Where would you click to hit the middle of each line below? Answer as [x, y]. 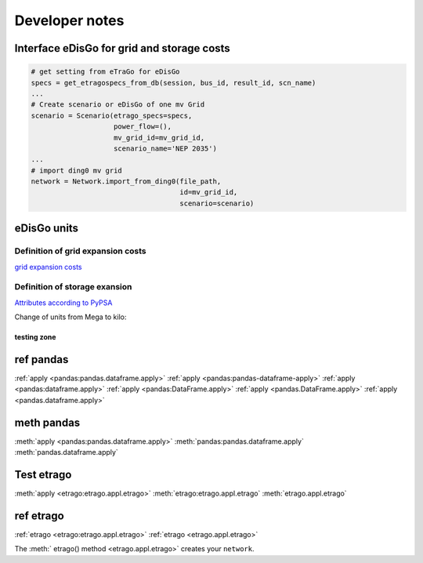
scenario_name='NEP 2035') [165, 148]
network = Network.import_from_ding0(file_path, [126, 182]
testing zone [35, 337]
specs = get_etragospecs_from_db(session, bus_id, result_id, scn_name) [174, 83]
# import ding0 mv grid [77, 170]
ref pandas [42, 360]
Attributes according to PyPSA [63, 303]
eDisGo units [46, 229]
